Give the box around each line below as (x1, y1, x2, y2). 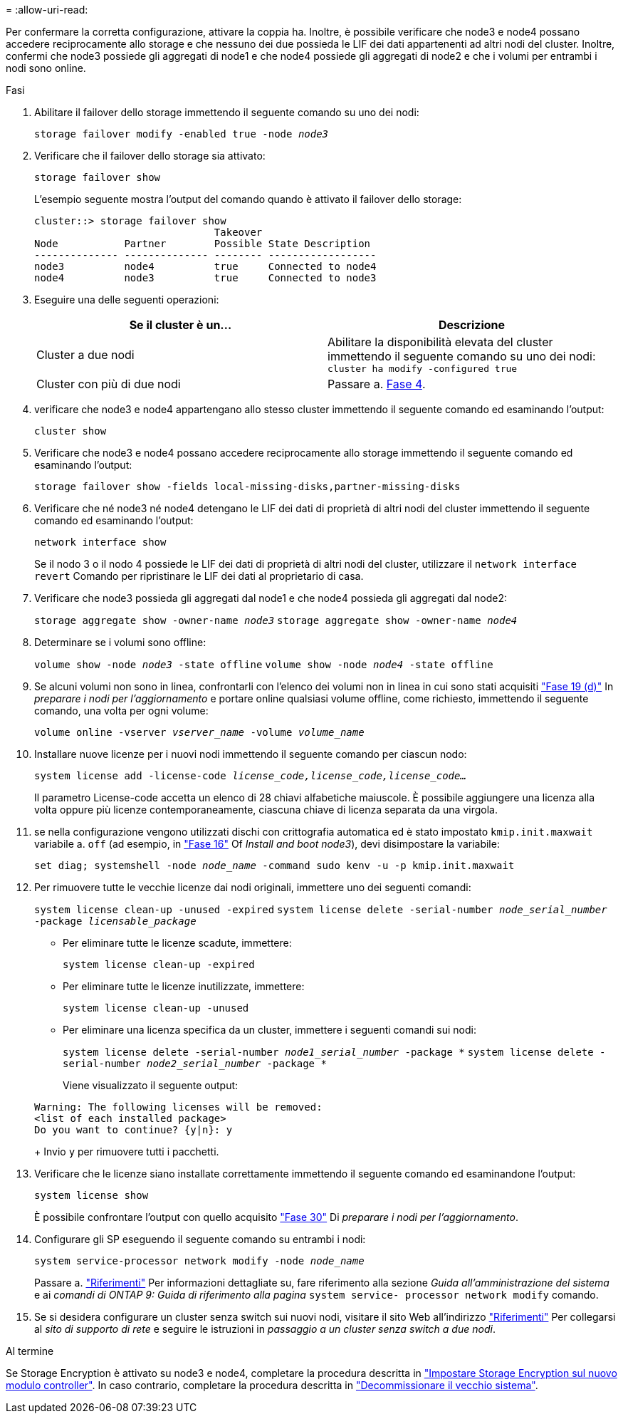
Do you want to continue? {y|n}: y (34, 1124, 233, 1135)
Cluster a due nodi (36, 347, 135, 362)
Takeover (214, 227, 263, 238)
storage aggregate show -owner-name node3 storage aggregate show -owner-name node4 (34, 615, 518, 626)
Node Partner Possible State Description (34, 238, 371, 249)
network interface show (34, 536, 167, 548)
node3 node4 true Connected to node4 (34, 261, 377, 272)
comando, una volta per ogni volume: (34, 705, 209, 717)
